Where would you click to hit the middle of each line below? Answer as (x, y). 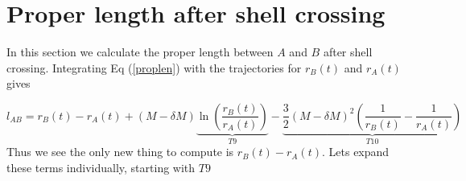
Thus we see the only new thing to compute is (120, 152)
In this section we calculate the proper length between (140, 52)
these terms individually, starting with (101, 167)
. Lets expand (356, 152)
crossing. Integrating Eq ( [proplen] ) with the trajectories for (154, 67)
